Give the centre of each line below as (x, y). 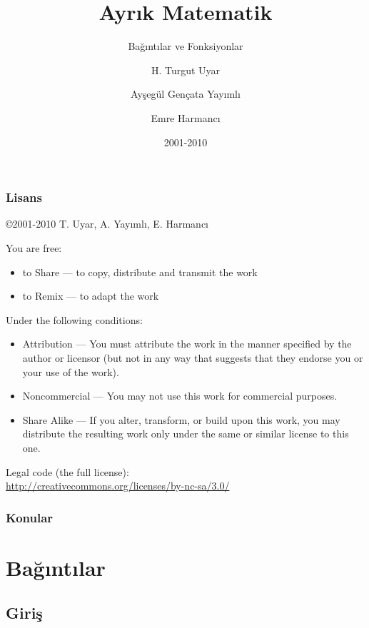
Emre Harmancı (186, 117)
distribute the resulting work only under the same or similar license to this (186, 434)
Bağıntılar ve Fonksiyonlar (186, 46)
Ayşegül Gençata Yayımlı (186, 94)
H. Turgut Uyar (186, 70)
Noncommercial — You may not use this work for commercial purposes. (180, 396)
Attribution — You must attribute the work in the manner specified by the (187, 344)
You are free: (34, 247)
